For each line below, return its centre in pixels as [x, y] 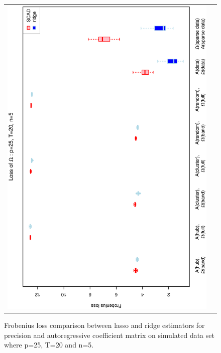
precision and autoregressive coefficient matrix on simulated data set [109, 335]
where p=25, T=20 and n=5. [49, 345]
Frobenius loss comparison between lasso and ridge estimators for [104, 325]
